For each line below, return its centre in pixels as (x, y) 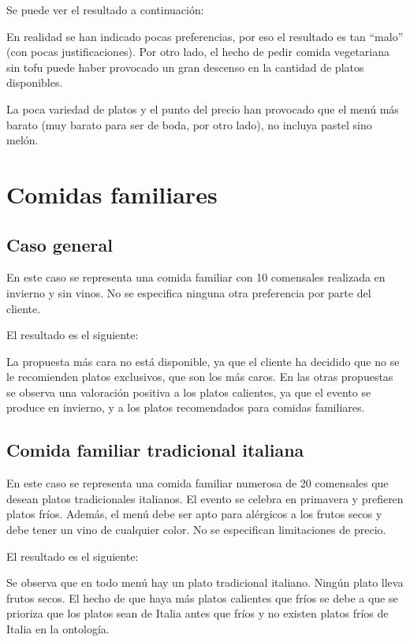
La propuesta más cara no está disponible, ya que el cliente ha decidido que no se (203, 361)
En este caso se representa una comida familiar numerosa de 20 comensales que (198, 483)
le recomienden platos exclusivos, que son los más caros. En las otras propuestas (200, 377)
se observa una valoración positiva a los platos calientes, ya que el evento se (189, 392)
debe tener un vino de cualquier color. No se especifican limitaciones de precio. (196, 530)
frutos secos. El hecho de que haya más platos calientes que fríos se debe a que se (202, 597)
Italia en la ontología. (58, 629)
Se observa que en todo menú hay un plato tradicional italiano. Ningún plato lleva (205, 582)
